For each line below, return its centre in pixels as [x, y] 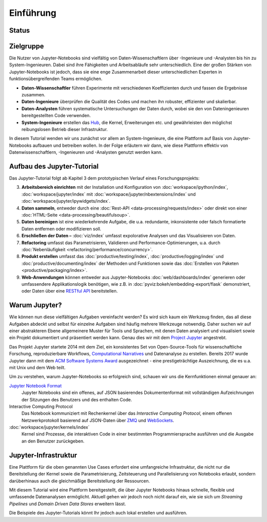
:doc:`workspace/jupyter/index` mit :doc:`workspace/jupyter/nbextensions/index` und [109, 194]
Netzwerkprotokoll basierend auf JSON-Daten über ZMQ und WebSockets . [98, 420]
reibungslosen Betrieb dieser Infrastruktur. [65, 129]
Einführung [33, 13]
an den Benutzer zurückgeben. [53, 441]
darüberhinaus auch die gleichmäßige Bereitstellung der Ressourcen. [80, 481]
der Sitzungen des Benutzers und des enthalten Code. [77, 399]
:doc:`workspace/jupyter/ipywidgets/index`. [66, 201]
